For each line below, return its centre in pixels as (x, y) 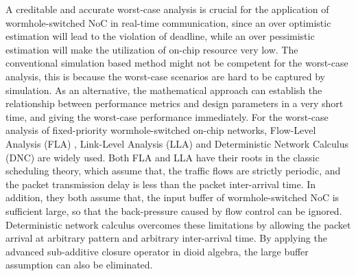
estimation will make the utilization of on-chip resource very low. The (152, 49)
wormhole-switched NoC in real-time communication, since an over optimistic (168, 22)
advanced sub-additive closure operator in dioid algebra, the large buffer (157, 251)
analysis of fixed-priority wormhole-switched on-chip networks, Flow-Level (161, 130)
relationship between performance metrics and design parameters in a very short (175, 103)
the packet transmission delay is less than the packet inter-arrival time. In (161, 184)
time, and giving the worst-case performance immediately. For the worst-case (167, 116)
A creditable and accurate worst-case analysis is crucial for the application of (167, 9)
